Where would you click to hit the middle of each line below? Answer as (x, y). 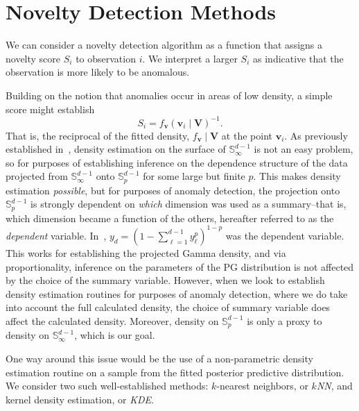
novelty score (33, 58)
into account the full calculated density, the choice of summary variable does (168, 307)
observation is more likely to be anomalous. (98, 72)
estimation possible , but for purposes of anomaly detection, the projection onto (173, 190)
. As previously (316, 135)
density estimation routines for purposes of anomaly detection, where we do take (177, 293)
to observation (106, 58)
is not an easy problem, (304, 149)
